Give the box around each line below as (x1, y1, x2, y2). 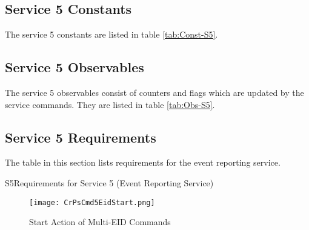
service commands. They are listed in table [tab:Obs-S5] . (5, 98, 215, 110)
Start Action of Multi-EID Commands (29, 215, 171, 228)
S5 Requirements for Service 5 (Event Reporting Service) (5, 176, 214, 189)
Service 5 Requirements (5, 127, 156, 146)
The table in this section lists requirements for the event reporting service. (5, 156, 281, 169)
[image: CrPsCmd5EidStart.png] (29, 198, 155, 207)
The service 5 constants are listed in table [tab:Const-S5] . (5, 28, 218, 41)
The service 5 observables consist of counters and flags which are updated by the (5, 86, 304, 98)
